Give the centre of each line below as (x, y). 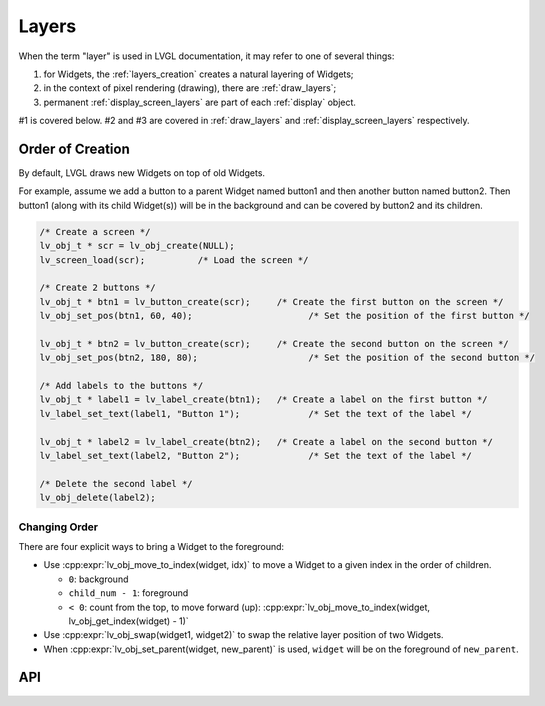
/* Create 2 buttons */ (98, 288)
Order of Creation (74, 148)
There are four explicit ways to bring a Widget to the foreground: (151, 546)
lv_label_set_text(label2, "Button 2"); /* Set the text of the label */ (255, 456)
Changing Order (58, 527)
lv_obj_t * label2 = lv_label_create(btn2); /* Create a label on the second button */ (266, 441)
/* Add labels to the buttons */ (121, 386)
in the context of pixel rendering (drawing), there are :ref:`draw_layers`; (190, 88)
